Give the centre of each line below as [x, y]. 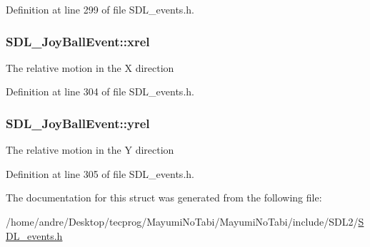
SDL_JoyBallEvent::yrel [78, 123]
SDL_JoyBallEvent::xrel [78, 41]
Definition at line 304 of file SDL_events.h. [100, 91]
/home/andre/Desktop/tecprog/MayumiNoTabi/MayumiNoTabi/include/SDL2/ [182, 221]
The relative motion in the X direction [90, 67]
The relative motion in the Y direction [90, 150]
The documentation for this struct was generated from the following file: [164, 198]
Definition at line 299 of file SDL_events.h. [100, 9]
